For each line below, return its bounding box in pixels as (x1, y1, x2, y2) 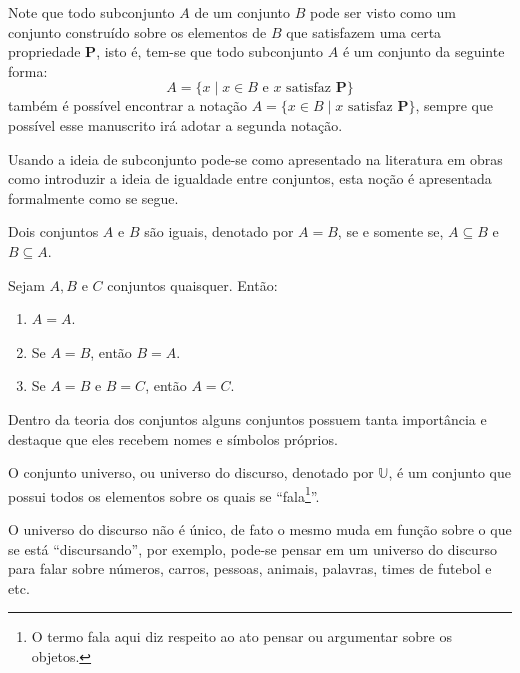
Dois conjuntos (8, 221, 99, 242)
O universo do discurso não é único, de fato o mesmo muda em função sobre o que (8, 518, 512, 539)
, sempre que (415, 95, 493, 116)
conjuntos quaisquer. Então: (107, 274, 278, 295)
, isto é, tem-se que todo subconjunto (96, 41, 324, 62)
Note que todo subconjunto (8, 2, 175, 22)
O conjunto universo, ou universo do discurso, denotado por (8, 462, 374, 483)
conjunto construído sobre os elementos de (8, 21, 267, 42)
